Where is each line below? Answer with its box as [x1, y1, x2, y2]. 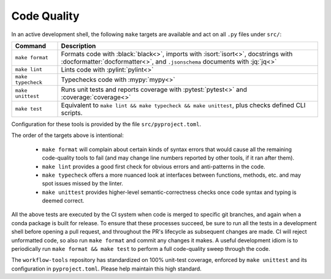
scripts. [61, 108, 83, 117]
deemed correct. [42, 197, 85, 204]
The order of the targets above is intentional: [11, 132, 124, 139]
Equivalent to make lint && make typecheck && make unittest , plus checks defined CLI [61, 101, 306, 110]
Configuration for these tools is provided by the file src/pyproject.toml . [11, 120, 202, 128]
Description [61, 42, 96, 50]
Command [15, 42, 46, 50]
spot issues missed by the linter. [42, 180, 124, 187]
